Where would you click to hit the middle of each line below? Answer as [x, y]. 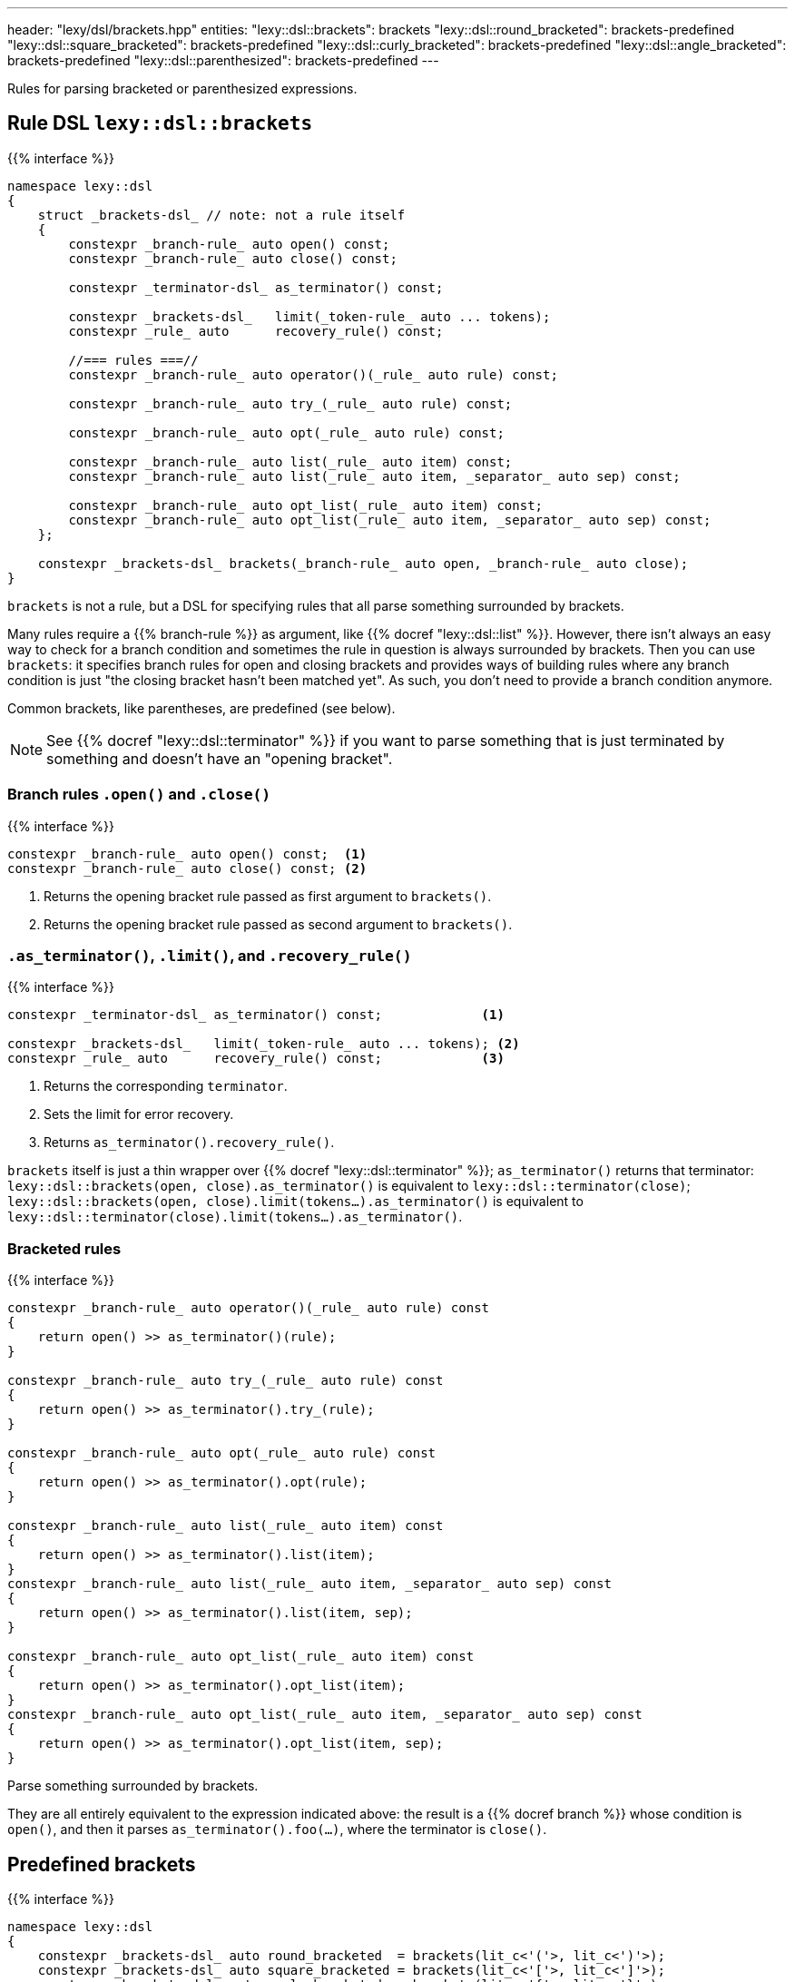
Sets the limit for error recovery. [139, 1114]
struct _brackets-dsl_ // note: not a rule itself [221, 215]
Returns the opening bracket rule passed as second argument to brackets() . [278, 924]
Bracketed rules [64, 1248]
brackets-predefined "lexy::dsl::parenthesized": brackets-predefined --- [223, 60]
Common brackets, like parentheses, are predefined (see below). [201, 708]
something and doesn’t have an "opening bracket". [220, 758]
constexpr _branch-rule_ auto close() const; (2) [187, 868]
